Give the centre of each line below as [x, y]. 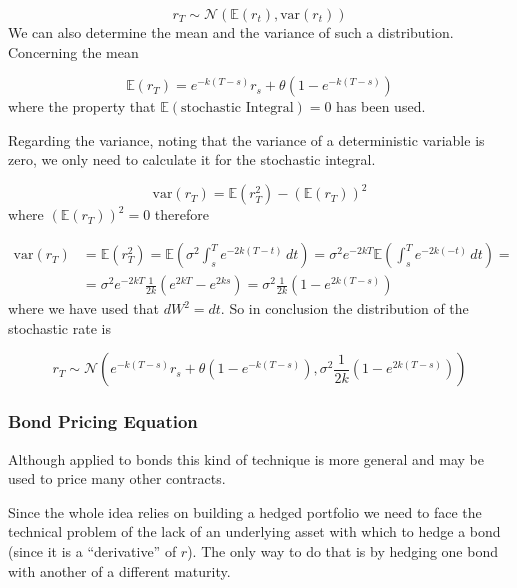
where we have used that [83, 308]
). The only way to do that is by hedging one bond [342, 550]
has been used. [381, 106]
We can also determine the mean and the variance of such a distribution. [231, 32]
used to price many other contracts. [117, 478]
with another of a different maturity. [119, 570]
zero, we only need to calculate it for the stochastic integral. [192, 159]
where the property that [82, 106]
